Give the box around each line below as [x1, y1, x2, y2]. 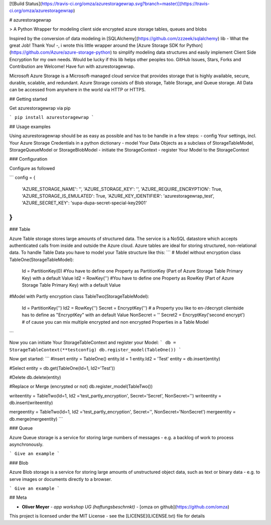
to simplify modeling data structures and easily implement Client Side [113, 49, 256, 55]
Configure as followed [9, 165, 55, 171]
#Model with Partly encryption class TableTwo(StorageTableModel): [9, 294, 150, 300]
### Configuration [9, 156, 48, 162]
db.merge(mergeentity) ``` [9, 416, 63, 422]
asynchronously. [9, 442, 44, 448]
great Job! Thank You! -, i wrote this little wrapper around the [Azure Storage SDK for [9, 42, 186, 48]
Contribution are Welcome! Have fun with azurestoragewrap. [9, 63, 135, 70]
